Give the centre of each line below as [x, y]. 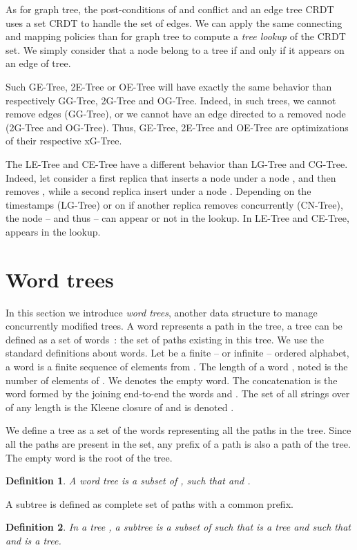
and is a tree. [33, 540]
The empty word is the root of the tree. [89, 457]
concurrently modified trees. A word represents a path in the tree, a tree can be [174, 326]
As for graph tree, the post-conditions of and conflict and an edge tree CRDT [170, 9]
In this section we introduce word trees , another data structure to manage [162, 312]
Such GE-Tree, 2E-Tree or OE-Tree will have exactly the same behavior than [169, 86]
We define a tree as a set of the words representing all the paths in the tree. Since [178, 430]
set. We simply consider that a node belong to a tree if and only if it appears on [175, 49]
